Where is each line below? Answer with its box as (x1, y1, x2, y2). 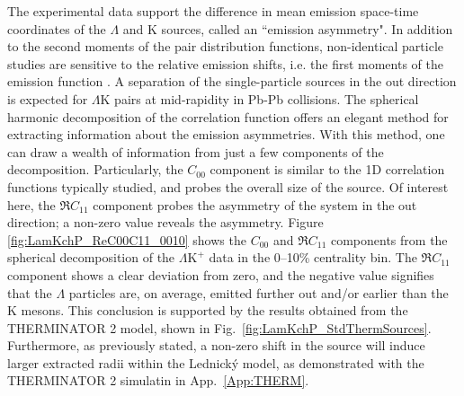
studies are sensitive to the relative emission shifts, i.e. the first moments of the (7, 54, 443, 73)
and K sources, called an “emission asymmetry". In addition (122, 19, 453, 38)
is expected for (7, 89, 88, 108)
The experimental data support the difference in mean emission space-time (7, 2, 419, 20)
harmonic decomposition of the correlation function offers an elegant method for (7, 107, 449, 126)
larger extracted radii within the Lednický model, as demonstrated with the (7, 353, 424, 372)
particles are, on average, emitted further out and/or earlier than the (68, 283, 449, 302)
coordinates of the (7, 19, 106, 38)
